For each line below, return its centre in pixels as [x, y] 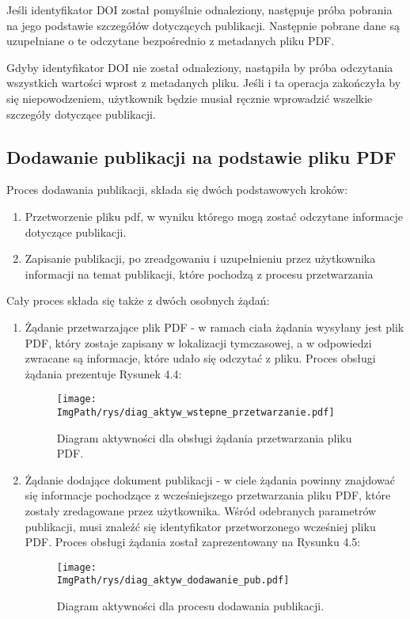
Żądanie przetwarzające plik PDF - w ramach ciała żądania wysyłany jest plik [214, 327]
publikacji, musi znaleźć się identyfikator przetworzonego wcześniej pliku [200, 526]
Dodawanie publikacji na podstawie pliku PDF [201, 156]
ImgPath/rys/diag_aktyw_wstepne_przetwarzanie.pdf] [196, 412]
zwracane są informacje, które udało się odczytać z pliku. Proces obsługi [200, 358]
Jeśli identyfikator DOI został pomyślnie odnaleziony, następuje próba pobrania [199, 9]
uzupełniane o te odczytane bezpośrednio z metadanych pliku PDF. [171, 41]
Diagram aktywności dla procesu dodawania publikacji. [190, 606]
